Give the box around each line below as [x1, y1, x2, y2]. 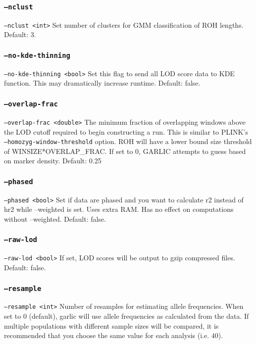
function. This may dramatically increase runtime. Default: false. [4, 78, 201, 88]
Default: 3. [4, 29, 36, 40]
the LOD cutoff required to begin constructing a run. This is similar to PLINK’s [4, 126, 248, 137]
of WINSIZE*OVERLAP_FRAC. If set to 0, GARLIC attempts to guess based [4, 146, 246, 156]
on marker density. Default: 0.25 [4, 155, 102, 166]
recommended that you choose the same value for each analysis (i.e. [4, 330, 209, 341]
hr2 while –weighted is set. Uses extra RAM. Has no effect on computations [4, 204, 234, 214]
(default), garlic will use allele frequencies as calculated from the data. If [29, 311, 249, 321]
